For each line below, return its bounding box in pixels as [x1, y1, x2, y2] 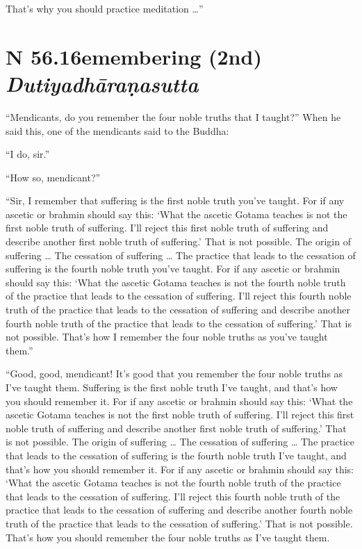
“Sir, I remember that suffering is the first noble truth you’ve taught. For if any [6, 193, 345, 208]
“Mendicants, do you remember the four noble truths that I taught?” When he [6, 109, 341, 124]
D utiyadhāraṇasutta [6, 69, 199, 98]
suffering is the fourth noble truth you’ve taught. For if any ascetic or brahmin [6, 261, 340, 276]
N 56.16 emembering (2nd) [6, 42, 262, 70]
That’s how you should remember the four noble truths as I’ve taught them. [6, 530, 330, 544]
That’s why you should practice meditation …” [6, 1, 204, 15]
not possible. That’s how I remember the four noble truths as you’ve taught [6, 329, 328, 344]
